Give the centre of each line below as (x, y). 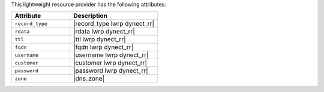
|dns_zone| (89, 79)
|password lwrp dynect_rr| (110, 70)
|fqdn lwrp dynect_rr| (103, 47)
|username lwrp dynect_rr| (111, 55)
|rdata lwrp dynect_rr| (104, 32)
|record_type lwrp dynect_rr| (114, 24)
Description (90, 16)
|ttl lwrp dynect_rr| (99, 39)
